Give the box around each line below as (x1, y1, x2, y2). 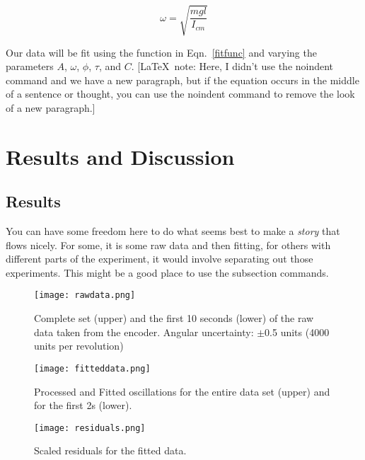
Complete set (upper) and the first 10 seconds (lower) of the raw (34, 311, 314, 326)
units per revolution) (34, 338, 124, 353)
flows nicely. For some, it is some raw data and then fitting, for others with (6, 237, 331, 252)
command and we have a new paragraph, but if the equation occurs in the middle (6, 72, 359, 87)
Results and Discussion (6, 142, 235, 171)
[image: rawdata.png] (34, 290, 136, 301)
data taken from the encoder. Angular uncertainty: (34, 324, 254, 339)
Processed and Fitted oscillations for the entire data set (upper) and (34, 384, 330, 398)
